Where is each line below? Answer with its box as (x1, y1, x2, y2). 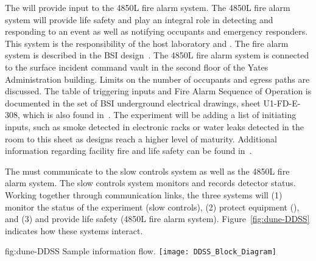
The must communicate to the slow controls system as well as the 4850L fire (5, 164, 290, 177)
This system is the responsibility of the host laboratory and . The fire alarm (5, 37, 289, 49)
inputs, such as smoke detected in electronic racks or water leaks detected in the (5, 120, 304, 133)
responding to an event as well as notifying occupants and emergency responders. (5, 25, 308, 38)
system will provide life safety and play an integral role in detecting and (5, 13, 273, 26)
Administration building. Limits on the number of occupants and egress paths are (5, 72, 310, 85)
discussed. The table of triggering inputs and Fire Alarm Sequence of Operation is (5, 85, 312, 97)
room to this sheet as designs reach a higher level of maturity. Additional (5, 132, 277, 145)
